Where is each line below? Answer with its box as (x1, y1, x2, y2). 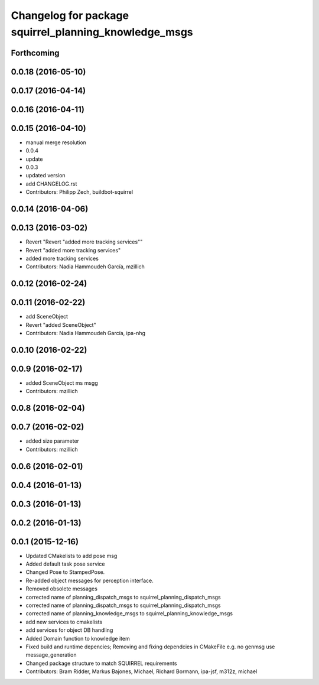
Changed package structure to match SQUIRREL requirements (25, 660, 177, 667)
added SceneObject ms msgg (25, 379, 99, 387)
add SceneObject (25, 313, 68, 320)
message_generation (25, 651, 77, 658)
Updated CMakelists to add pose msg (25, 552, 118, 559)
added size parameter (25, 437, 80, 444)
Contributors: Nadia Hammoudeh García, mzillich (25, 263, 145, 270)
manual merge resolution (25, 139, 87, 146)
